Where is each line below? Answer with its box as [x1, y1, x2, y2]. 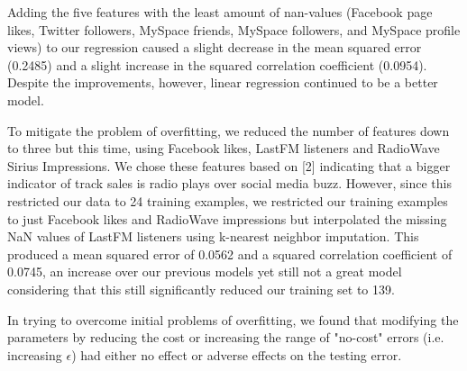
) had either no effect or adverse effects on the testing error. [71, 345, 402, 364]
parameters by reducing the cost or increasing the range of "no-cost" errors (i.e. [7, 328, 444, 347]
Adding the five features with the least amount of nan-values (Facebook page [7, 3, 433, 21]
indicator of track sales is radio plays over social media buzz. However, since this [7, 174, 453, 193]
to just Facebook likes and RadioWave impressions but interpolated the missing [7, 209, 447, 228]
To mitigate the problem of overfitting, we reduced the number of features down [7, 121, 450, 140]
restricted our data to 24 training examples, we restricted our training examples [7, 191, 448, 210]
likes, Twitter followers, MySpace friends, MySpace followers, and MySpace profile [7, 20, 461, 39]
